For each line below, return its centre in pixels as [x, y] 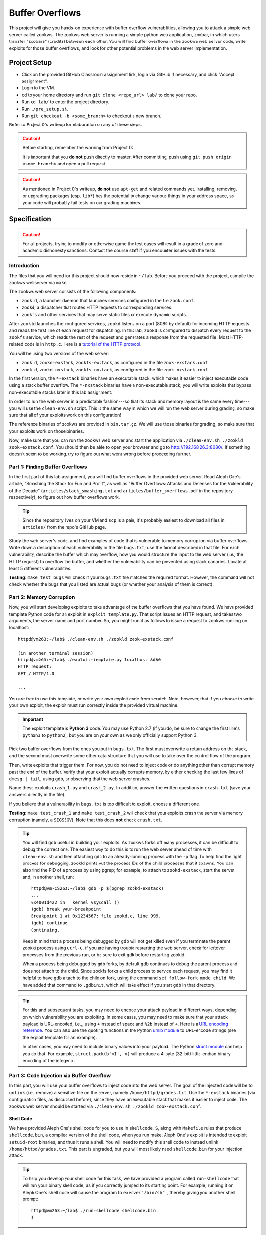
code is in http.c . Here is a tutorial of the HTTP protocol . [83, 344]
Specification [30, 219]
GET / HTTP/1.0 [36, 674]
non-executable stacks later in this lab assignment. [61, 392]
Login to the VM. [38, 88]
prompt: [31, 1199]
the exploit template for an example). [60, 1037]
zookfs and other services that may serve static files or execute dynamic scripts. [104, 314]
